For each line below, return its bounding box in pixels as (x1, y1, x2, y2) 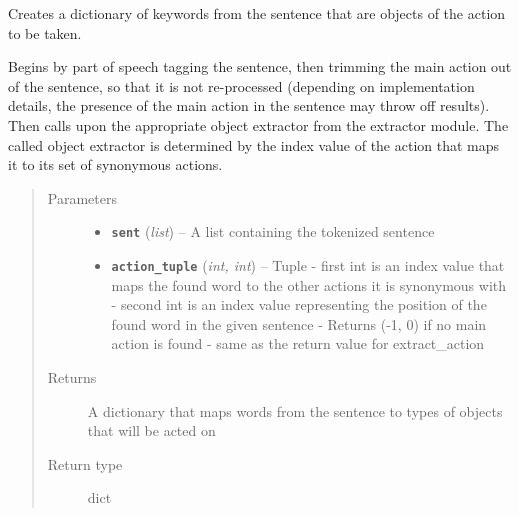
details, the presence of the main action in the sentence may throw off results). (8, 95, 490, 116)
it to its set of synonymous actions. (8, 154, 223, 175)
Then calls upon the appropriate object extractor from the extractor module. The (8, 114, 509, 135)
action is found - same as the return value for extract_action (111, 333, 485, 354)
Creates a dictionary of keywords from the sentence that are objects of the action (8, 3, 506, 23)
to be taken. (8, 22, 82, 43)
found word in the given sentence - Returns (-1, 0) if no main (111, 313, 487, 334)
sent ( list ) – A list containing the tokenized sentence (111, 221, 435, 242)
